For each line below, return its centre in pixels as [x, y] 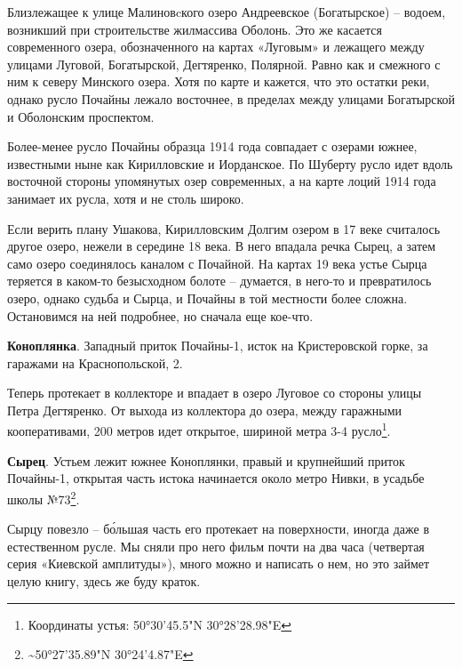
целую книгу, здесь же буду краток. [104, 580]
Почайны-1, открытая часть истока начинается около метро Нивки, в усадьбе [216, 478]
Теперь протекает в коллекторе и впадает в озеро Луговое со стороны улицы [215, 393]
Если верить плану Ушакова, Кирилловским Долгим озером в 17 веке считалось [224, 228]
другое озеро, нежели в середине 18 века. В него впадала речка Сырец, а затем [222, 246]
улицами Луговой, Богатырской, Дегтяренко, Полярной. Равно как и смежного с [224, 64]
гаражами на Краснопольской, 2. [95, 362]
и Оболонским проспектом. [81, 116]
